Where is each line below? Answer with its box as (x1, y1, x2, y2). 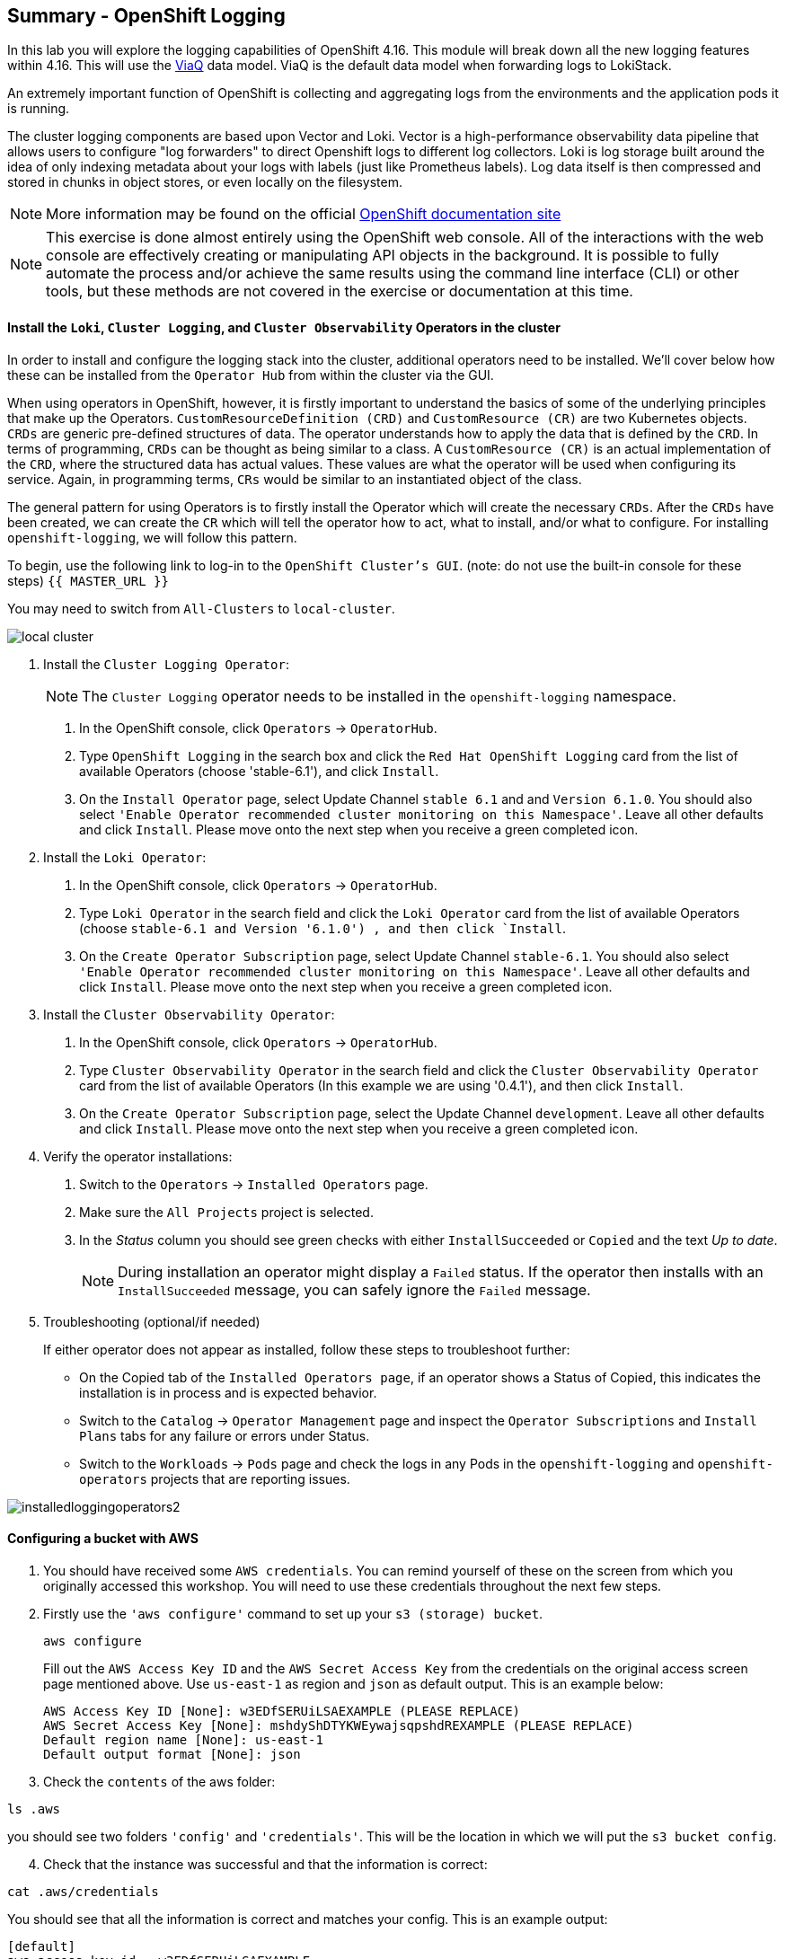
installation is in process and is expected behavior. (79, 1384, 377, 1400)
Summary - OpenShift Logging (7, 4, 286, 27)
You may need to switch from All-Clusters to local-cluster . (7, 600, 395, 616)
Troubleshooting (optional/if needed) (43, 1313, 261, 1329)
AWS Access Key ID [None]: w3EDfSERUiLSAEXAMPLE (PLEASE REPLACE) (43, 1703, 521, 1718)
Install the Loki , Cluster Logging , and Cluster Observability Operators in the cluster (7, 320, 561, 336)
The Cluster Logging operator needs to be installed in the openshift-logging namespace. (82, 686, 676, 705)
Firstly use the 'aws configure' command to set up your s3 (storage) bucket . (43, 1605, 543, 1621)
